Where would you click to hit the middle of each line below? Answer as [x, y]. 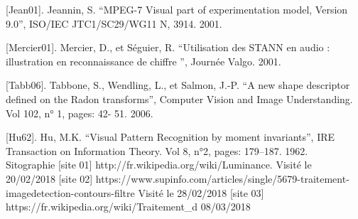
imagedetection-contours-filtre [70, 192]
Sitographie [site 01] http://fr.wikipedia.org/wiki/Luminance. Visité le [159, 165]
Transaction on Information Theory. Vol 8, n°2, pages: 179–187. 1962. [157, 150]
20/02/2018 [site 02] [49, 178]
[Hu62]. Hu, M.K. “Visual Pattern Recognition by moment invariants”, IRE [170, 137]
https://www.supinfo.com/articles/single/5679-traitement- [222, 178]
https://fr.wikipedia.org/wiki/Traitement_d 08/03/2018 [128, 207]
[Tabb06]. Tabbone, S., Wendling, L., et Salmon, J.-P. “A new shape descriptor [178, 85]
